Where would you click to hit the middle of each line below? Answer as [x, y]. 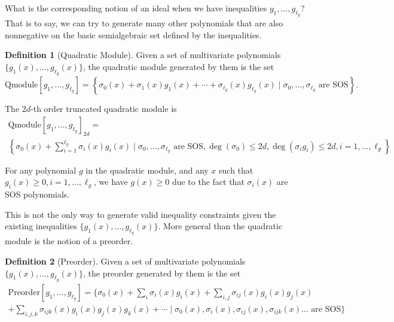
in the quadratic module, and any [147, 170]
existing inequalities [41, 226]
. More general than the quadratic [220, 226]
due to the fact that [208, 182]
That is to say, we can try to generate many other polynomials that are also [144, 23]
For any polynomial [41, 170]
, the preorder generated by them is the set [162, 273]
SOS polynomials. [37, 194]
